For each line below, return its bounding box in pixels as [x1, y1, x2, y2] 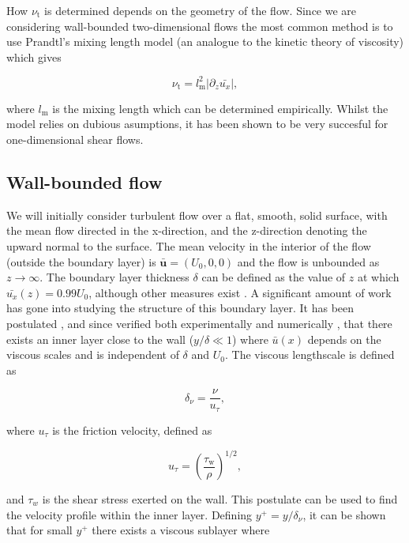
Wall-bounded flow [6, 170, 163, 194]
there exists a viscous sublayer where [92, 522, 270, 538]
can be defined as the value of [201, 269, 346, 285]
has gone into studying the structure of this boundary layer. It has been [6, 300, 355, 316]
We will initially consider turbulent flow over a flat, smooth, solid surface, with [6, 206, 388, 223]
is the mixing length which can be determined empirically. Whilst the [52, 100, 388, 116]
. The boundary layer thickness [39, 269, 189, 285]
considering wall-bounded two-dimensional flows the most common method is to [6, 17, 393, 34]
